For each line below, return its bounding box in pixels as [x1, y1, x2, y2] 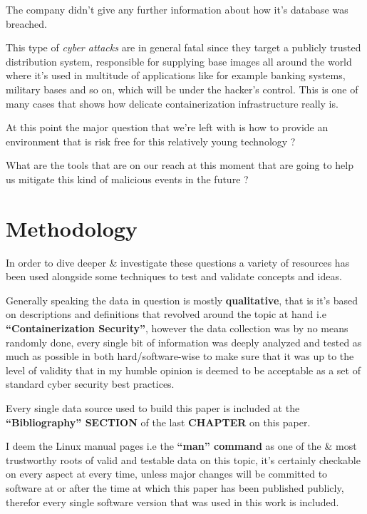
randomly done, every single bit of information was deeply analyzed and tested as [6, 334, 362, 349]
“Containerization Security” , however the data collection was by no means [6, 321, 348, 336]
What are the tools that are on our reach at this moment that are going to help [6, 158, 353, 173]
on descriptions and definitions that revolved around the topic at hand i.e [6, 307, 326, 322]
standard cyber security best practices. [6, 376, 175, 391]
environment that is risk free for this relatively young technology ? [6, 133, 296, 148]
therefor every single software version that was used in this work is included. [6, 494, 339, 509]
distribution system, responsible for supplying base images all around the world [6, 53, 352, 68]
